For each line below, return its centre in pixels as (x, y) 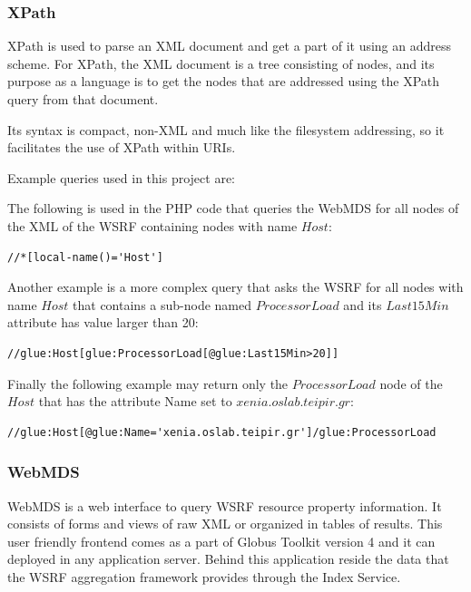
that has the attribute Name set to (135, 401)
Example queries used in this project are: (121, 177)
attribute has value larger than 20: (103, 322)
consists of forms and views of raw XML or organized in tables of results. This (225, 524)
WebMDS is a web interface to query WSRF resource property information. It (225, 505)
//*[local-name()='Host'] (85, 257)
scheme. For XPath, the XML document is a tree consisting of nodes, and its (221, 63)
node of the (411, 383)
